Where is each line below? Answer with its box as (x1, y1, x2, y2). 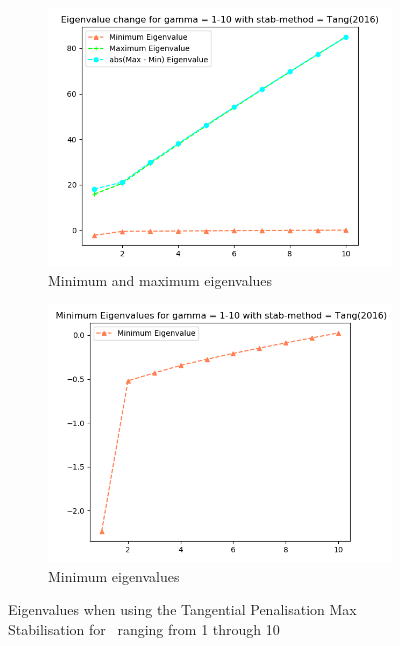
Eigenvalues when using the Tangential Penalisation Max (8, 599, 357, 620)
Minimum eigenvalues (48, 565, 180, 586)
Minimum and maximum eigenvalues (48, 269, 273, 290)
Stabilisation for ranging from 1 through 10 (8, 618, 280, 639)
